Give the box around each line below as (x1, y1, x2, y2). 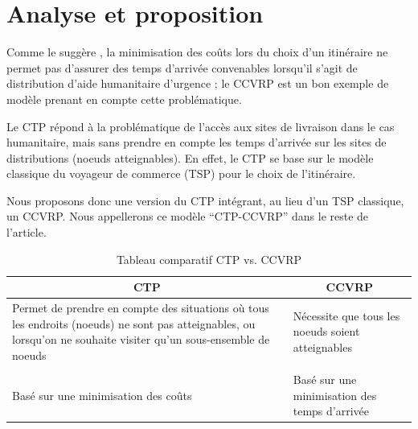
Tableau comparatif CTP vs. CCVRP (116, 250, 302, 267)
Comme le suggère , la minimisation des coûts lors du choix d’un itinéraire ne (6, 43, 388, 60)
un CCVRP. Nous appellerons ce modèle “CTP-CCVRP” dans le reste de (6, 208, 369, 225)
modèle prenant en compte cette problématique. (6, 90, 242, 107)
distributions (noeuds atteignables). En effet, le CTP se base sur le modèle (6, 149, 374, 166)
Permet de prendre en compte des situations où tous (12, 299, 269, 316)
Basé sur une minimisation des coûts (12, 386, 192, 403)
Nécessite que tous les (293, 307, 400, 324)
